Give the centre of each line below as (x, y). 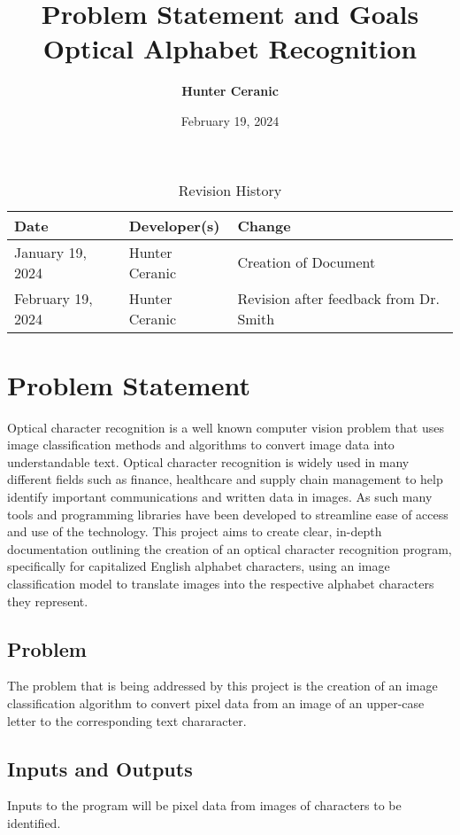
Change (264, 225)
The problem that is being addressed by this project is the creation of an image (222, 686)
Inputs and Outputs (100, 768)
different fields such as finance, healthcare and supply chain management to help (225, 479)
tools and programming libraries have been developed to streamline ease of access (228, 514)
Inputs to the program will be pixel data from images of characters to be (204, 805)
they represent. (48, 601)
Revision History (230, 190)
